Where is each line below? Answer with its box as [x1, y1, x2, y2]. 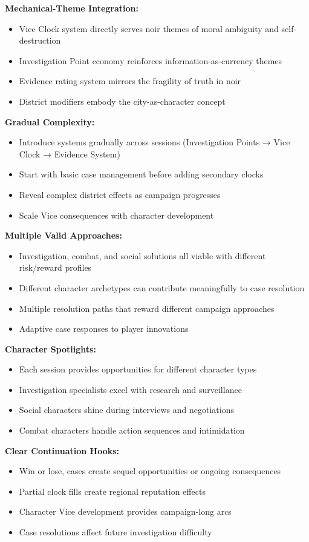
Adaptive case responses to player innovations [19, 322, 189, 335]
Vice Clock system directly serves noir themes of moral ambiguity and [19, 22, 279, 35]
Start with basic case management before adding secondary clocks [19, 168, 264, 180]
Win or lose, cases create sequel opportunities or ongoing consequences [19, 464, 281, 477]
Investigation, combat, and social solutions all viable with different [19, 249, 266, 262]
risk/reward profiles [19, 261, 92, 274]
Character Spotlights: [5, 342, 96, 355]
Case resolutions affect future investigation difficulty [19, 526, 212, 538]
